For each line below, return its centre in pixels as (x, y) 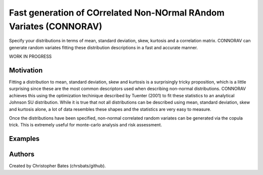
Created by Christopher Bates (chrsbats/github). (57, 166)
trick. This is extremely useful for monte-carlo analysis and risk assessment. (85, 125)
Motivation (26, 70)
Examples (24, 139)
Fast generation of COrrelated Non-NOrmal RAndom (117, 13)
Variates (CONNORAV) (56, 26)
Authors (22, 154)
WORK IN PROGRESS (30, 56)
